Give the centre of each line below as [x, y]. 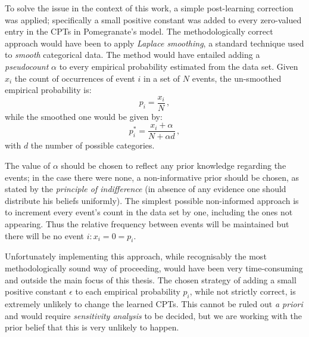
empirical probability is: [48, 90]
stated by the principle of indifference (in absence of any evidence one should [146, 189]
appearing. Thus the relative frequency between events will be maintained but [147, 224]
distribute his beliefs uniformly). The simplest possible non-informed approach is [152, 200]
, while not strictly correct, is [243, 291]
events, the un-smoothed [237, 78]
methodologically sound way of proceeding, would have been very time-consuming [154, 268]
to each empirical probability [128, 291]
